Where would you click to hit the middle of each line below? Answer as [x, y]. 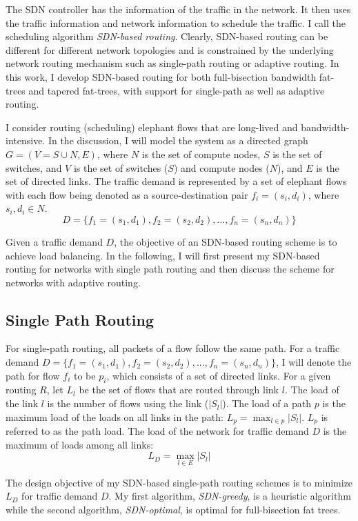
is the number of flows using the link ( [128, 403]
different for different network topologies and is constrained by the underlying [170, 49]
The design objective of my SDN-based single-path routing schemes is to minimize [179, 482]
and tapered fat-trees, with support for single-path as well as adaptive [177, 90]
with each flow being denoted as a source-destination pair [127, 194]
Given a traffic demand [54, 241]
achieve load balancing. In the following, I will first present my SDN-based [163, 255]
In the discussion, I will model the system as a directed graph [178, 140]
